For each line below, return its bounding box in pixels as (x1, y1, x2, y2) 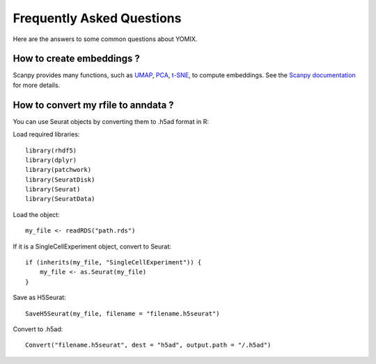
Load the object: (13, 210, 60, 219)
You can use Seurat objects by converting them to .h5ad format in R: (13, 117, 209, 125)
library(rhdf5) (25, 146, 77, 155)
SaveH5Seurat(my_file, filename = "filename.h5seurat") (25, 310, 220, 317)
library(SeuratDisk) (25, 175, 95, 184)
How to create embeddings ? (13, 53, 141, 65)
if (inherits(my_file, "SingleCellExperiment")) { (25, 258, 202, 267)
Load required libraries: (13, 130, 80, 139)
